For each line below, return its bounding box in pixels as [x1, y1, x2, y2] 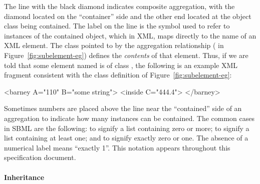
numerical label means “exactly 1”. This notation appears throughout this [4, 142, 230, 152]
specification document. [4, 152, 76, 162]
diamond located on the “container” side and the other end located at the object [4, 10, 251, 21]
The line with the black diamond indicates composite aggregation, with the [4, 1, 235, 11]
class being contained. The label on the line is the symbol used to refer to [4, 20, 230, 31]
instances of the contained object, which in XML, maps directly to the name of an [4, 30, 256, 40]
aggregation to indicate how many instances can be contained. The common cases [4, 112, 255, 123]
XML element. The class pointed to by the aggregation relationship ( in [4, 40, 224, 50]
